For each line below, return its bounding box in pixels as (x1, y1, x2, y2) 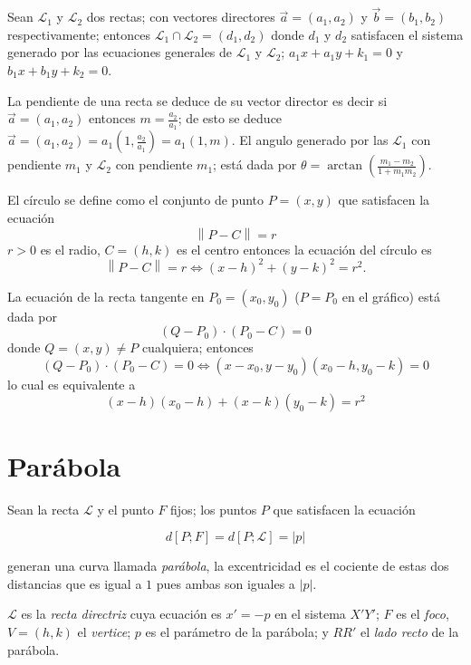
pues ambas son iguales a (156, 573, 295, 593)
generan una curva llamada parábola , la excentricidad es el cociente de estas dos (7, 556, 449, 575)
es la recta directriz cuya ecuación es (21, 604, 222, 623)
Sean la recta (7, 499, 80, 518)
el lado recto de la (360, 622, 459, 641)
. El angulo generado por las (231, 130, 389, 149)
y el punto (97, 499, 154, 518)
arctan (327, 159, 363, 173)
